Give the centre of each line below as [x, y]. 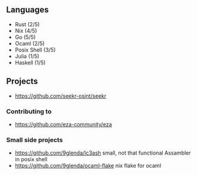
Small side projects [34, 140]
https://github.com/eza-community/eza [63, 124]
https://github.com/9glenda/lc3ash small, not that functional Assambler [103, 153]
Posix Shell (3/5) [35, 50]
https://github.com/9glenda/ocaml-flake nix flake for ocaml [88, 166]
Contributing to [29, 111]
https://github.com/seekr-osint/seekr [60, 96]
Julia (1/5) [27, 56]
